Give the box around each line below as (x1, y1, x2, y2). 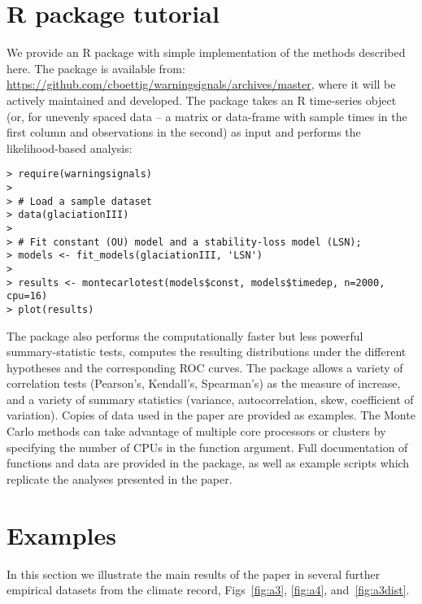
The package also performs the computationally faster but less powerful (7, 327, 363, 344)
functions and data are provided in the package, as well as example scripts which (7, 454, 410, 471)
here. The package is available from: (7, 59, 185, 76)
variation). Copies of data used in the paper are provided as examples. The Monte (7, 406, 415, 424)
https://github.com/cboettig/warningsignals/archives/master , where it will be (7, 76, 396, 93)
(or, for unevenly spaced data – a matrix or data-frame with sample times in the (7, 107, 407, 124)
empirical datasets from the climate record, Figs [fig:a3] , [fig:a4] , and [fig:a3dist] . (7, 581, 410, 598)
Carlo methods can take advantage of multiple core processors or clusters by (7, 423, 386, 440)
